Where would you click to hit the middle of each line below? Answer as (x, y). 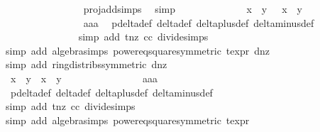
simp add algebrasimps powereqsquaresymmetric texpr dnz (138, 50)
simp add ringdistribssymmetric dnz (87, 64)
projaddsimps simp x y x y (193, 9)
